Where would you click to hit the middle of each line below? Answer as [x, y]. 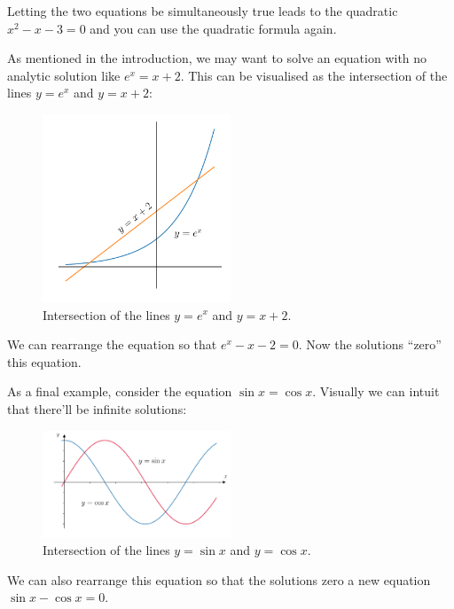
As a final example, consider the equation [120, 391]
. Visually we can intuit [376, 391]
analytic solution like [64, 75]
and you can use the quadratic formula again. [213, 28]
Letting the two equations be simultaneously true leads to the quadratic [203, 11]
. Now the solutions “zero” [370, 344]
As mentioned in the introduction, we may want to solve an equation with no [217, 58]
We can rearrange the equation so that [112, 344]
